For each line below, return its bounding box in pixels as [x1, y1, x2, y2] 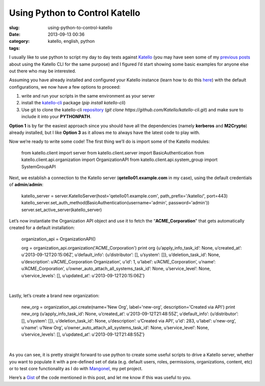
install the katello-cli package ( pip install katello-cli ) [21, 100, 126, 106]
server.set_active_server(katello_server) [21, 207, 102, 213]
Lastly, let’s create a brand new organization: [9, 293, 100, 299]
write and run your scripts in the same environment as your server [21, 93, 155, 99]
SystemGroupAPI [21, 163, 56, 169]
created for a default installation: [9, 225, 75, 231]
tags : [9, 45, 20, 51]
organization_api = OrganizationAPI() [21, 236, 96, 242]
